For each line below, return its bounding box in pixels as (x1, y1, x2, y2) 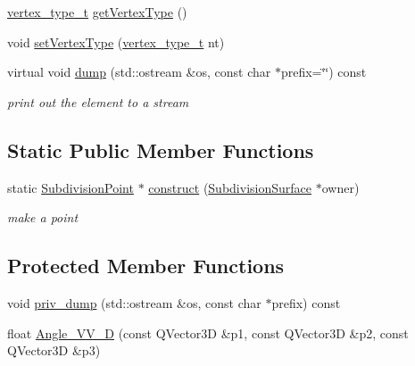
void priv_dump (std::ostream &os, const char (7, 293, 261, 312)
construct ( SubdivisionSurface (148, 178, 311, 196)
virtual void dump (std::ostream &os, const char (7, 62, 271, 81)
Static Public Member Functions (7, 136, 314, 163)
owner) (321, 178, 360, 196)
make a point (7, 208, 79, 227)
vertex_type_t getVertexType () (7, 3, 187, 21)
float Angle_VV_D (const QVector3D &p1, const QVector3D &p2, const (7, 323, 409, 342)
